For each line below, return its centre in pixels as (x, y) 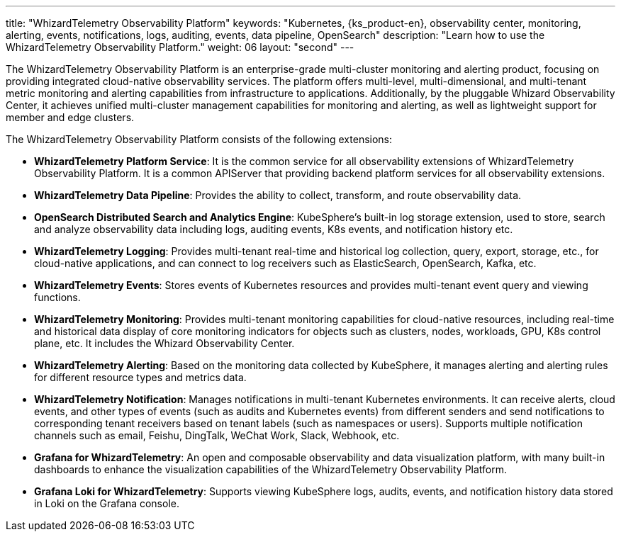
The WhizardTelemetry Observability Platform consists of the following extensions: (199, 139)
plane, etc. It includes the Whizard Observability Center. (164, 343)
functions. (57, 297)
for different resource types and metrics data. (140, 377)
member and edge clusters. (70, 117)
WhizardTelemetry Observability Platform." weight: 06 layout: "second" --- (180, 47)
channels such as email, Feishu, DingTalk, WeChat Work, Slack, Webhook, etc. (217, 435)
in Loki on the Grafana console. (107, 503)
